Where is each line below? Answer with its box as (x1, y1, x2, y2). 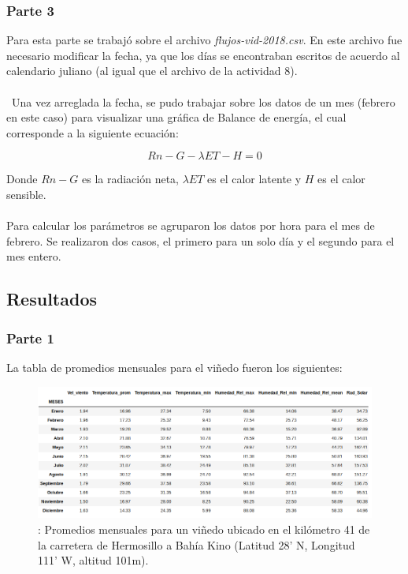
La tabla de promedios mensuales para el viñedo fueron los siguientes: (6, 358, 343, 375)
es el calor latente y (207, 171, 302, 187)
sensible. (6, 186, 46, 202)
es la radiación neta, (82, 171, 180, 187)
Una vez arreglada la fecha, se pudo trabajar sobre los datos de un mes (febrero (11, 93, 395, 110)
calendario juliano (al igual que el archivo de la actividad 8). (6, 62, 298, 79)
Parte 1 (6, 328, 54, 347)
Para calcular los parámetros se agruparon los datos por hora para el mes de (6, 217, 375, 234)
